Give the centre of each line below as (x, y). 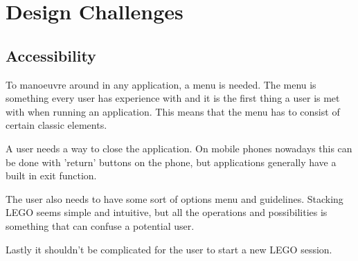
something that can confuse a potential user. (100, 225)
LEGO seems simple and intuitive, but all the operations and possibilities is (167, 212)
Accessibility (51, 55)
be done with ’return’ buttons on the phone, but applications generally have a (171, 162)
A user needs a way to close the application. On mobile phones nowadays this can (179, 148)
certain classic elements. (56, 125)
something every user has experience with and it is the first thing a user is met (173, 98)
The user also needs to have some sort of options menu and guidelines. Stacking (174, 198)
